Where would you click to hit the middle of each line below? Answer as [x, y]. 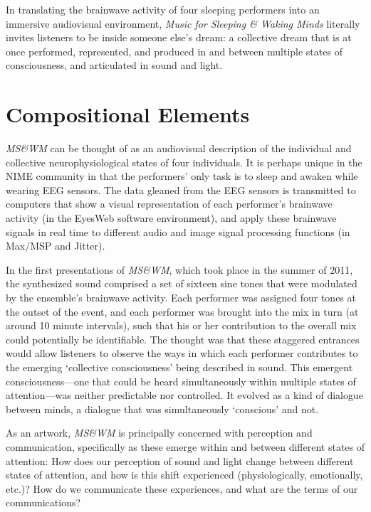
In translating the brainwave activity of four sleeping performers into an [163, 9]
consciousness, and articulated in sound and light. [114, 65]
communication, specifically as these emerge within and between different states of [185, 446]
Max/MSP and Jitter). [56, 246]
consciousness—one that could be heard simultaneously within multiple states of [181, 381]
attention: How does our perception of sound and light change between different [180, 460]
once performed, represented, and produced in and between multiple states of [174, 51]
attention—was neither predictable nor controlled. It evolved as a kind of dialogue [184, 395]
